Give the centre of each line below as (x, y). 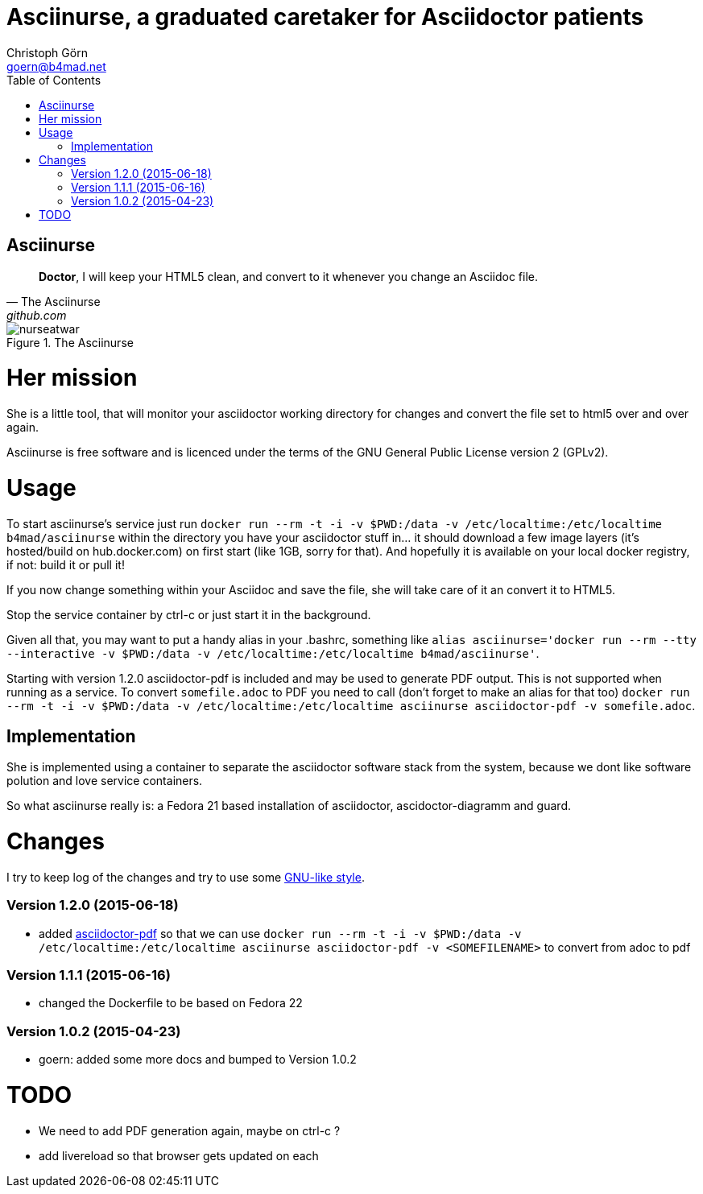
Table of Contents (54, 80)
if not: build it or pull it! (66, 564)
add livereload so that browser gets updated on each (179, 1155)
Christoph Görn (47, 52)
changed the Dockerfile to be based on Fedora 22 (171, 1003)
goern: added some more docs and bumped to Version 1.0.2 (198, 1060)
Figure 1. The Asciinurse (70, 342)
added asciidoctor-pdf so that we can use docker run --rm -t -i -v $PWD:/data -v (280, 933)
